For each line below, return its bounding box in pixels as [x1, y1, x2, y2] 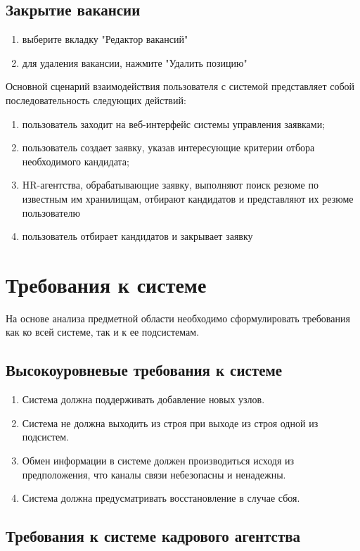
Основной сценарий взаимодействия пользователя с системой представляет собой [6, 79, 355, 94]
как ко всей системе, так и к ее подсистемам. [6, 324, 200, 339]
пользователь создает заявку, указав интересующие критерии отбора [22, 140, 315, 155]
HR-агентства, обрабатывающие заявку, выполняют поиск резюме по [22, 177, 319, 192]
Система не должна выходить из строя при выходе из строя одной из [22, 415, 319, 430]
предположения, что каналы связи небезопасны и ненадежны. [22, 467, 286, 481]
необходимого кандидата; [22, 153, 129, 168]
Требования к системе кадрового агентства [6, 525, 301, 547]
